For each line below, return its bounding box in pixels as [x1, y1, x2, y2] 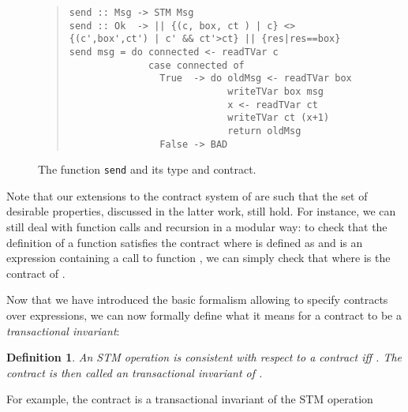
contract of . [6, 264, 66, 281]
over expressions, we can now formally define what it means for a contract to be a [6, 307, 402, 324]
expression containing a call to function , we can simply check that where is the [6, 249, 391, 266]
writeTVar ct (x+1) [227, 112, 330, 124]
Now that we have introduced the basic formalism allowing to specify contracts [6, 291, 388, 308]
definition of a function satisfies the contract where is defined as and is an [6, 234, 363, 250]
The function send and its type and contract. [38, 161, 256, 178]
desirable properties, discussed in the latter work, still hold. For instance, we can [6, 203, 396, 219]
